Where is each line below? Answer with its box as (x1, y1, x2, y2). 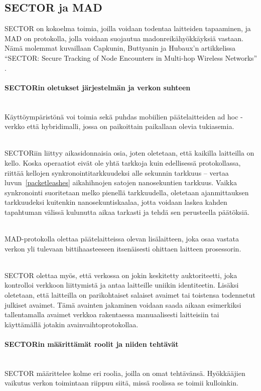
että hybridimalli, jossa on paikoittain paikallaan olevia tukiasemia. (27, 121, 234, 132)
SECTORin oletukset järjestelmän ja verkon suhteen (5, 82, 191, 92)
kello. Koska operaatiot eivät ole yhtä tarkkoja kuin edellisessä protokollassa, (5, 157, 241, 168)
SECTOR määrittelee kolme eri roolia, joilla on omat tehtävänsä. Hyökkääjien (5, 367, 245, 378)
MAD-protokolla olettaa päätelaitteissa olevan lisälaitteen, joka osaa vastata (5, 233, 239, 244)
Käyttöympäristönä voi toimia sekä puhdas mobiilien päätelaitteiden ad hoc (5, 111, 238, 121)
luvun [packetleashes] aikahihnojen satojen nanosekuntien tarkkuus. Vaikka (5, 177, 237, 188)
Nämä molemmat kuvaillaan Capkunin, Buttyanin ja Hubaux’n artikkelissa (5, 43, 236, 53)
